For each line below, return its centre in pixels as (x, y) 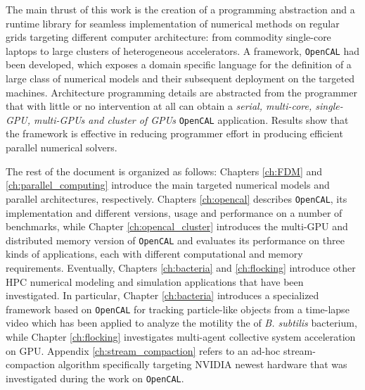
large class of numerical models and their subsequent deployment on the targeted (180, 78)
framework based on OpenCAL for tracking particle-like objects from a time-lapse (178, 309)
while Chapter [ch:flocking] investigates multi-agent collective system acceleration (181, 336)
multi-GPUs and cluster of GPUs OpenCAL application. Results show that (191, 119)
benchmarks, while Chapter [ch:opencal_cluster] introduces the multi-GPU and (177, 226)
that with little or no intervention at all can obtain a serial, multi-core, (159, 106)
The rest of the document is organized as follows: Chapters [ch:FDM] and (164, 171)
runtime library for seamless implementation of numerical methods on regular (173, 23)
